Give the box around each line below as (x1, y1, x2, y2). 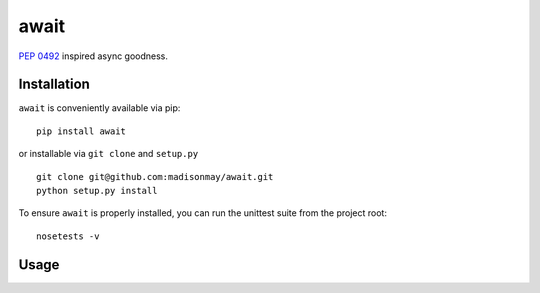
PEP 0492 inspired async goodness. (18, 50, 169, 62)
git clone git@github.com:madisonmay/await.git (36, 171, 274, 182)
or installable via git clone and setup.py (18, 148, 199, 160)
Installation (18, 76, 90, 93)
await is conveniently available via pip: (18, 102, 181, 114)
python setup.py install (36, 185, 158, 197)
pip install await (36, 125, 127, 137)
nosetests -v (36, 230, 100, 242)
